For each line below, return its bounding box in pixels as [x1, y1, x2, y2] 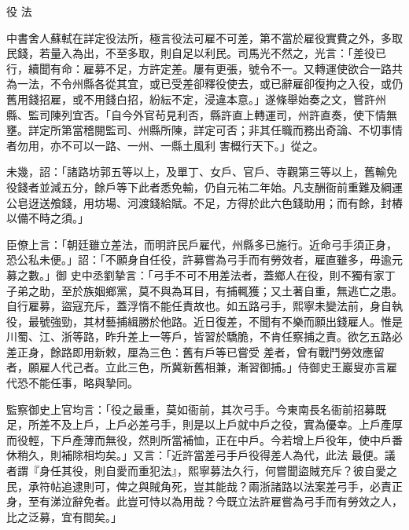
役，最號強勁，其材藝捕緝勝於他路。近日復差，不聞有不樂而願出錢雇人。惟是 [6, 313, 403, 329]
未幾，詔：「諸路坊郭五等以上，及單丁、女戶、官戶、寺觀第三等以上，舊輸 [6, 163, 386, 180]
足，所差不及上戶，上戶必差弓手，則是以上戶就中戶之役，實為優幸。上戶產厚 [6, 416, 403, 433]
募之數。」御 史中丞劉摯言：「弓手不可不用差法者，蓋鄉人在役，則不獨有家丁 [6, 266, 396, 283]
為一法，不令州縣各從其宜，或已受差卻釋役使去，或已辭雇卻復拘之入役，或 [6, 75, 392, 92]
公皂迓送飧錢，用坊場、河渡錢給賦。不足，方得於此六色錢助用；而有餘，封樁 [6, 194, 403, 210]
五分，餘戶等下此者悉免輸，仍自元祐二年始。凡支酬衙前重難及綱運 [61, 178, 403, 195]
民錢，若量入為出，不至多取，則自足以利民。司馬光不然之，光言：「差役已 [6, 45, 386, 61]
